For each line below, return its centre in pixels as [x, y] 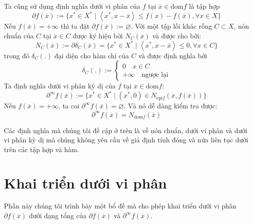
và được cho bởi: [177, 35]
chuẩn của [19, 35]
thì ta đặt [75, 26]
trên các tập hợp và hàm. [42, 149]
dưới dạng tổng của [58, 215]
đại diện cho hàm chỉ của [92, 55]
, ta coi [69, 106]
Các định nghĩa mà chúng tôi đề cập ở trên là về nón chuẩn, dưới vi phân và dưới [126, 130]
